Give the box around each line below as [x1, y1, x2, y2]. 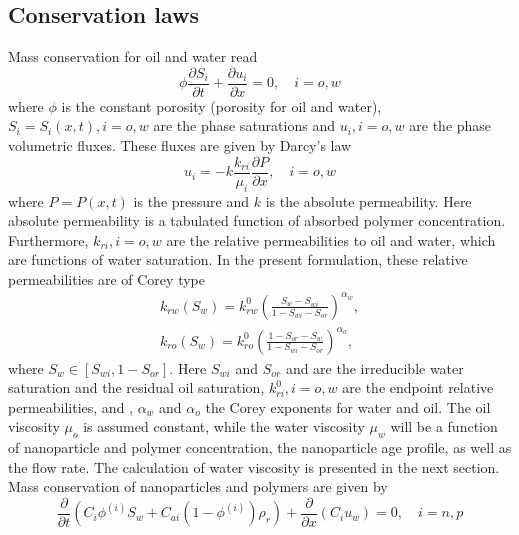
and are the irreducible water [285, 357, 464, 378]
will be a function [390, 416, 498, 437]
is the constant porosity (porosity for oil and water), [61, 95, 382, 116]
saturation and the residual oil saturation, [8, 377, 265, 398]
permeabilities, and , [8, 396, 133, 417]
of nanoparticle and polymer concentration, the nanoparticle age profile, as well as [8, 437, 512, 458]
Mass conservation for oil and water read [8, 46, 258, 67]
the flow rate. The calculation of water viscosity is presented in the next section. [8, 456, 500, 477]
